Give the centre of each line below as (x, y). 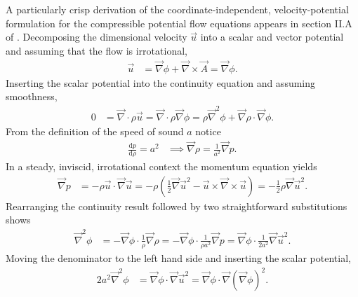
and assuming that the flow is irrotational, (97, 50)
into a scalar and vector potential (272, 37)
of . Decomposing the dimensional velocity (97, 37)
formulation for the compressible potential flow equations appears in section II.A (179, 23)
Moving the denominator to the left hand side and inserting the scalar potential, (178, 257)
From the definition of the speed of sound (95, 131)
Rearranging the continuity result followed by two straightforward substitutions (177, 206)
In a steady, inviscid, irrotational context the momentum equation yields (161, 166)
